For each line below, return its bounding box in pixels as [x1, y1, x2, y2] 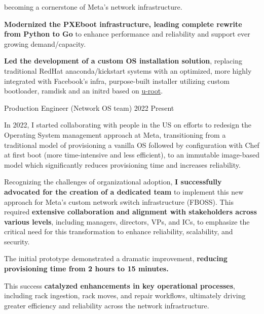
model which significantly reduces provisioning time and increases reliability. [4, 159, 241, 170]
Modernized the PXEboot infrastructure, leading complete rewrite [4, 18, 242, 29]
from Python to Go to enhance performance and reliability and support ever [4, 28, 250, 39]
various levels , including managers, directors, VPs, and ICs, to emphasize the [4, 216, 250, 227]
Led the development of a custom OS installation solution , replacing [4, 55, 242, 66]
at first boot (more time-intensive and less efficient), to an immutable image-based [4, 149, 260, 160]
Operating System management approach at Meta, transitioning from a [4, 129, 226, 140]
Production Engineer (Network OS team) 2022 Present [4, 102, 174, 113]
